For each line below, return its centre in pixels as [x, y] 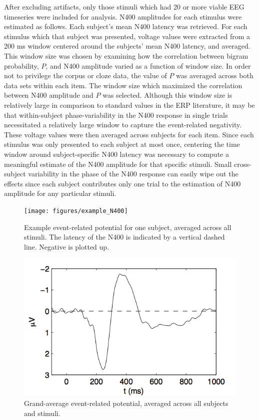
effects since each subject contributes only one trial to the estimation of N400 [122, 183]
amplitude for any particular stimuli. [60, 193]
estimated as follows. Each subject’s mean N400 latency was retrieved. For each [126, 26]
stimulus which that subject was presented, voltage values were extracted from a [127, 36]
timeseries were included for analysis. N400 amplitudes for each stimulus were [123, 16]
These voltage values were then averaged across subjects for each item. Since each [129, 134]
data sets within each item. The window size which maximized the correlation [123, 85]
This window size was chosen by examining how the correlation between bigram [126, 55]
